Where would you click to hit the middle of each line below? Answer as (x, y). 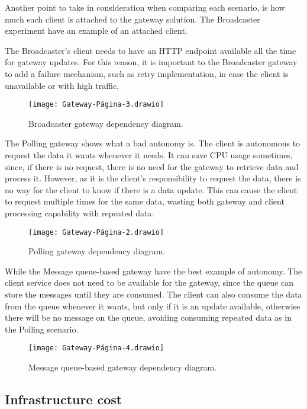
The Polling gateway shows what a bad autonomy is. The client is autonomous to (153, 143)
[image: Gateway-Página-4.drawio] (96, 348)
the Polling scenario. (42, 329)
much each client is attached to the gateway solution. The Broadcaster (133, 19)
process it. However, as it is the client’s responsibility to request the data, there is (153, 178)
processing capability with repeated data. (80, 213)
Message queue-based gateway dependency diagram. (122, 367)
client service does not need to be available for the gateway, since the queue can (149, 282)
